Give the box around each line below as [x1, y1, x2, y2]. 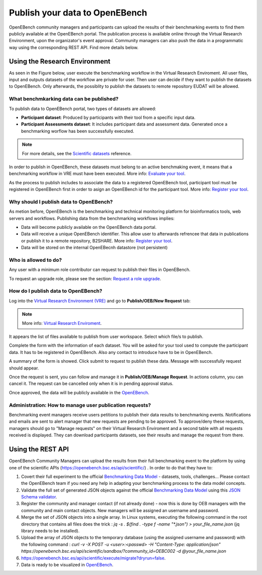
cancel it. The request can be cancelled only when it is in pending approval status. [9, 381, 174, 386]
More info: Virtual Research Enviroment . [22, 320, 102, 326]
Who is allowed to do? [9, 256, 62, 263]
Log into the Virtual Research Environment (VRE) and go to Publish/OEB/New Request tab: [9, 298, 191, 303]
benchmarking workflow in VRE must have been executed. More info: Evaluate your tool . [9, 171, 186, 176]
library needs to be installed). [21, 528, 80, 534]
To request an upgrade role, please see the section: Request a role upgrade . [9, 275, 162, 281]
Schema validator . [21, 494, 57, 500]
